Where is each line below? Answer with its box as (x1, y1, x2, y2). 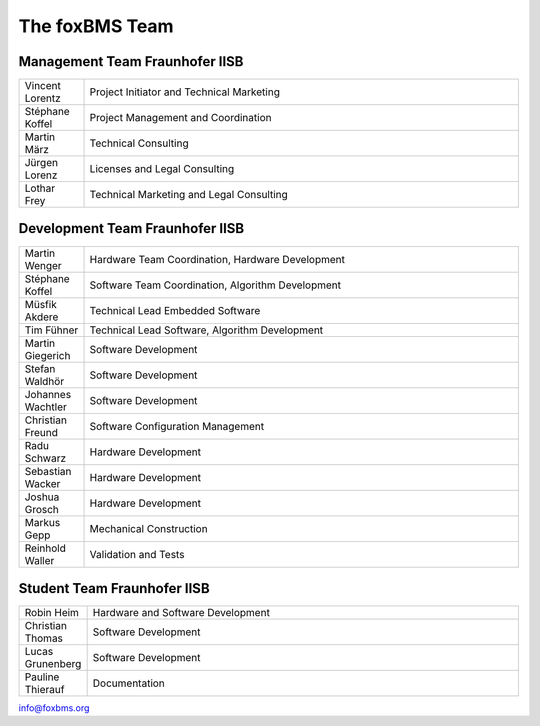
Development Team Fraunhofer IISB (18, 220, 245, 237)
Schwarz (24, 451, 67, 465)
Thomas (24, 631, 64, 645)
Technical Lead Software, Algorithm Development (89, 323, 324, 337)
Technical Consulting (89, 136, 189, 150)
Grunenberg (24, 657, 82, 671)
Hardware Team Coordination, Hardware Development (89, 252, 345, 266)
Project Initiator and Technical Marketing (89, 85, 280, 99)
